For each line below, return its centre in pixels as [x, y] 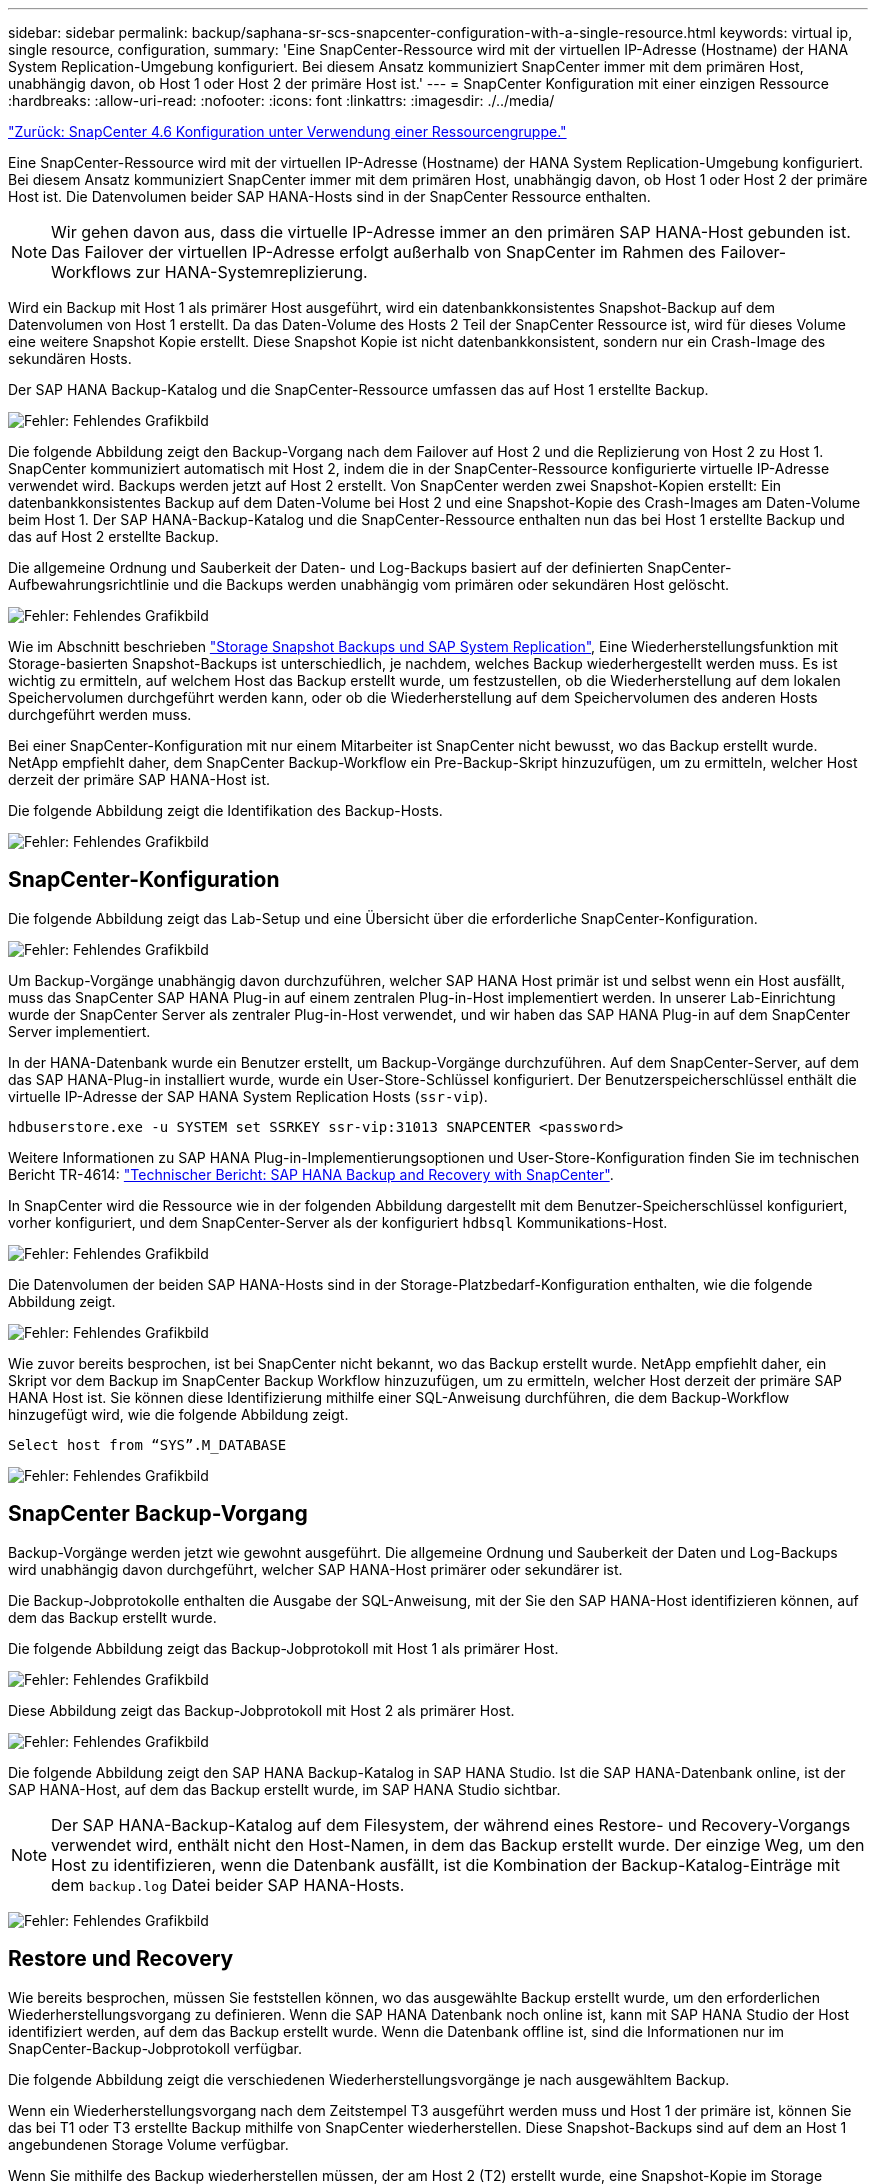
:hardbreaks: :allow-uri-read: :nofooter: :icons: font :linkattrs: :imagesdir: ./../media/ [281, 100]
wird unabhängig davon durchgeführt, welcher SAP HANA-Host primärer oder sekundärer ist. [315, 1569]
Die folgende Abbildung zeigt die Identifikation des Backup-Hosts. [225, 810]
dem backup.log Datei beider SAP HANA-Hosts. [228, 1884]
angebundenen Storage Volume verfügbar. [148, 2144]
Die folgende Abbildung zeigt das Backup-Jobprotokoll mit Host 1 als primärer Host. [283, 1648]
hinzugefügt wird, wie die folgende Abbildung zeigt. [178, 1414]
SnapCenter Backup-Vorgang [158, 1514]
